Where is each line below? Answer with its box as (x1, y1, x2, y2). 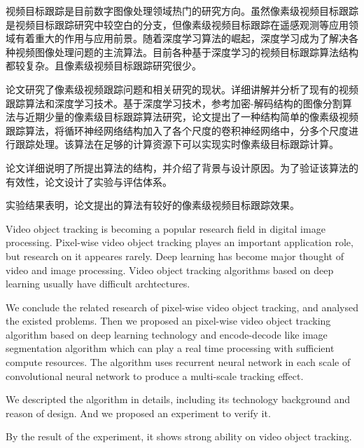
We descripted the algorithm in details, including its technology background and (6, 392, 350, 407)
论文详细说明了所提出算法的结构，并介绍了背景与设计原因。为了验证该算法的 (6, 160, 358, 175)
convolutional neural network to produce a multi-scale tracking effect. (6, 368, 304, 383)
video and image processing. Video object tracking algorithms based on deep (6, 262, 334, 277)
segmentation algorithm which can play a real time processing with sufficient (6, 341, 335, 355)
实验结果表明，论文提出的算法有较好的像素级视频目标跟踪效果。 (6, 198, 300, 212)
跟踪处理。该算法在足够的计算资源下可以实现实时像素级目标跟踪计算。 (15, 137, 339, 151)
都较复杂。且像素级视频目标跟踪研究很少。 (6, 58, 202, 73)
